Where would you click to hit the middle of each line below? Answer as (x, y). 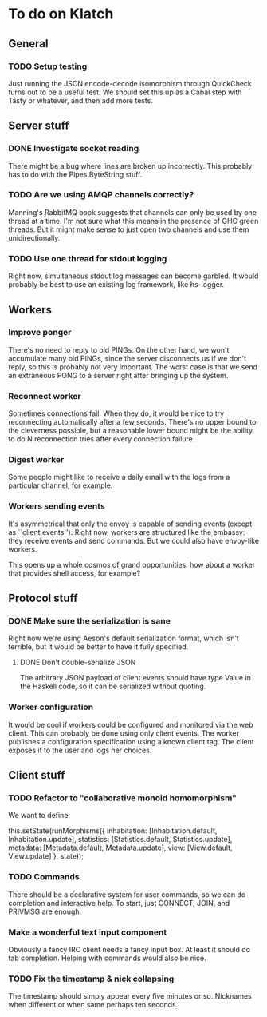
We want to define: (39, 816)
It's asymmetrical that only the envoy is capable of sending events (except (130, 524)
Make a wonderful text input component (88, 932)
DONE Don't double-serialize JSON (78, 662)
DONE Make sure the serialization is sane (90, 621)
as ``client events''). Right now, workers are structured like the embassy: (127, 532)
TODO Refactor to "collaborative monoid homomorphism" (123, 798)
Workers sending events (57, 506)
